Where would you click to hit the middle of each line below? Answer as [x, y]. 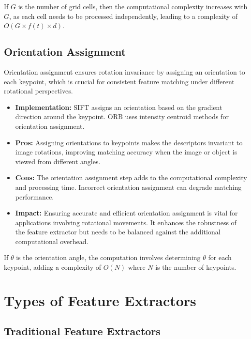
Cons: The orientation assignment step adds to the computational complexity [131, 177]
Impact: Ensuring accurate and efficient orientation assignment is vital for [126, 213]
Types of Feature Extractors [100, 300]
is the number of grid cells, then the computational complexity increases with [133, 6]
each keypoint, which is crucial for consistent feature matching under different [119, 81]
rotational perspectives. [38, 91]
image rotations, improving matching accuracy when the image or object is [126, 152]
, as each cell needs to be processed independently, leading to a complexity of [124, 16]
